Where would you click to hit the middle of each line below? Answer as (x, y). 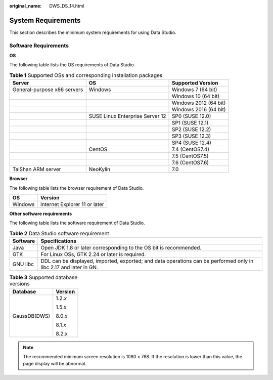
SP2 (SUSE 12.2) (191, 130)
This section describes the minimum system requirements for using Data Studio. (93, 32)
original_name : (26, 6)
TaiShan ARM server (37, 170)
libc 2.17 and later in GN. (70, 267)
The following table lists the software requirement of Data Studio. (77, 223)
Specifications (59, 241)
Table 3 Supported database (43, 277)
